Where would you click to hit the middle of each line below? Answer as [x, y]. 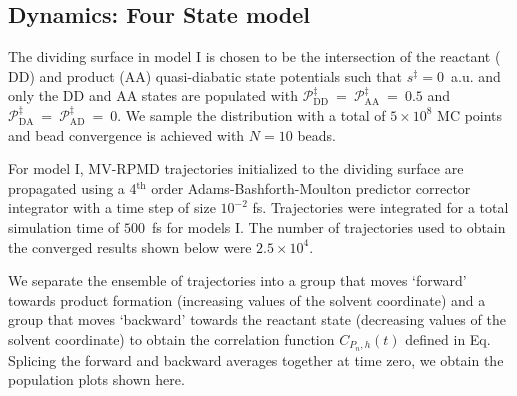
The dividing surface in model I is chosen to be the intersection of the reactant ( [254, 56]
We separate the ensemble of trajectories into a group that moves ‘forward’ [237, 280]
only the [33, 95]
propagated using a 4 [72, 187]
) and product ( [77, 75]
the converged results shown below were [130, 246]
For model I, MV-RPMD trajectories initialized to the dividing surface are [236, 168]
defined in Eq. [448, 338]
